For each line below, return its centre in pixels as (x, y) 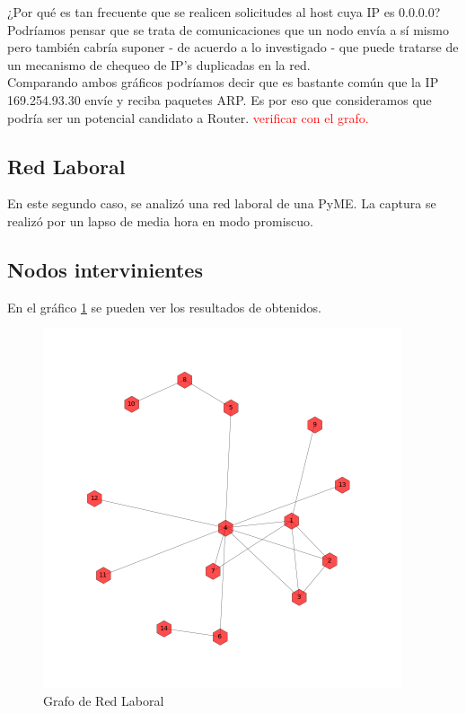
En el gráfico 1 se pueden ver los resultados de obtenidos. (164, 307)
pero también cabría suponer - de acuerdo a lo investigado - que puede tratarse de (233, 47)
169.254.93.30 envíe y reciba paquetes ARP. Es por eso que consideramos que (220, 99)
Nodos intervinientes (105, 269)
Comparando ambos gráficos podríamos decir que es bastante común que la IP (223, 82)
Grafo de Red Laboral (104, 700)
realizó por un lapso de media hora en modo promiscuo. (160, 220)
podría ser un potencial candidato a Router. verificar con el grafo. (188, 117)
